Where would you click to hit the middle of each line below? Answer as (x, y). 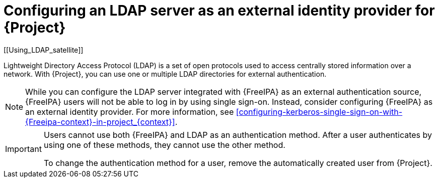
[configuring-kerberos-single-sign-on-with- (319, 112)
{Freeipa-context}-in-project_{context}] (100, 122)
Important (23, 149)
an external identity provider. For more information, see (130, 112)
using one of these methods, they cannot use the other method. (164, 145)
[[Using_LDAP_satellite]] (44, 50)
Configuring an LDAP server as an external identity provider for (219, 11)
